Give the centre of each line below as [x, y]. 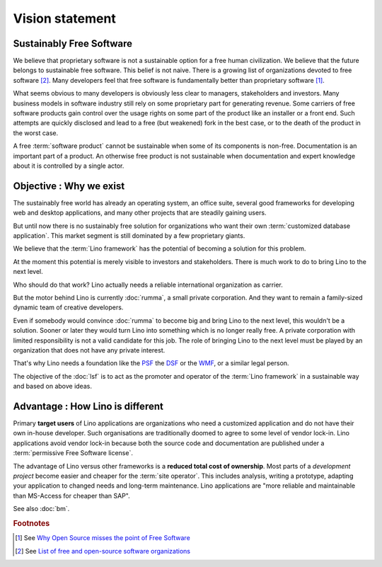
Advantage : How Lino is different [88, 406]
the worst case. [36, 133]
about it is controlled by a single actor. [69, 166]
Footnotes [31, 523]
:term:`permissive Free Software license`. [73, 453]
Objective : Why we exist [69, 186]
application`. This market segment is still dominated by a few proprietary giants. [129, 236]
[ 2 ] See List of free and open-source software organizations [103, 551]
